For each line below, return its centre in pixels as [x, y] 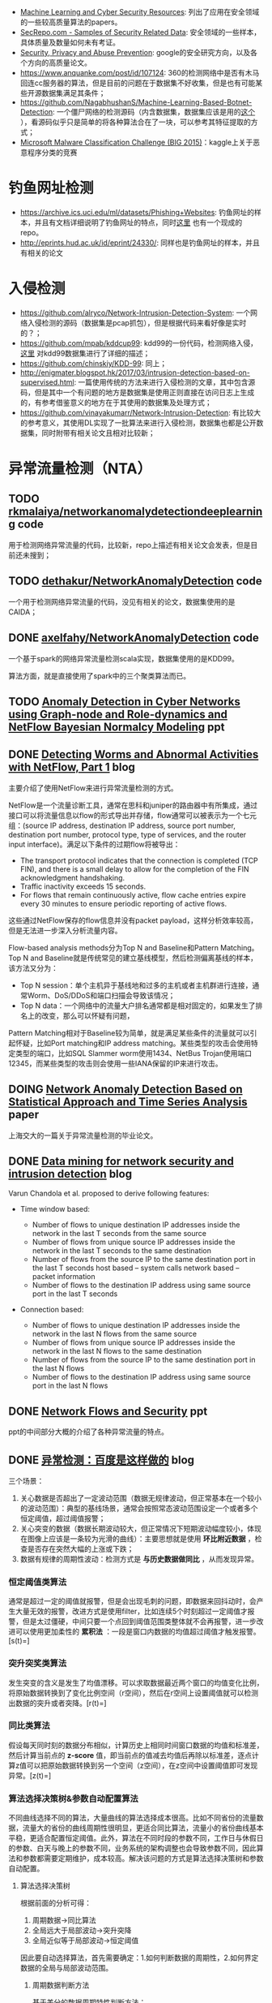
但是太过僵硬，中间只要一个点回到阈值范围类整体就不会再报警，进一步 [139, 1622]
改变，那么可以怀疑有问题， [88, 1015]
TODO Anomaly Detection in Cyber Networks [124, 702]
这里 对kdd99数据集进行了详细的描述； [85, 353]
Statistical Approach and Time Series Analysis [128, 1102]
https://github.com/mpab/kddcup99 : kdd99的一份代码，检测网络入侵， [138, 342]
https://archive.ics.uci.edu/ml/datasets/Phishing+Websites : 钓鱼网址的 [137, 212]
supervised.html [47, 382]
